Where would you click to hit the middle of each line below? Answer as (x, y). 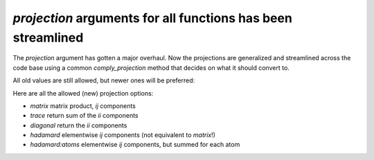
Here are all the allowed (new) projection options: (83, 93)
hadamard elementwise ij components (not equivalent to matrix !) (123, 135)
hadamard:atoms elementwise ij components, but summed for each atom (135, 145)
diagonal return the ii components (79, 125)
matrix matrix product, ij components (83, 106)
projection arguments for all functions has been (152, 18)
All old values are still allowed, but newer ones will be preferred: (104, 80)
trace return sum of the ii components (84, 116)
